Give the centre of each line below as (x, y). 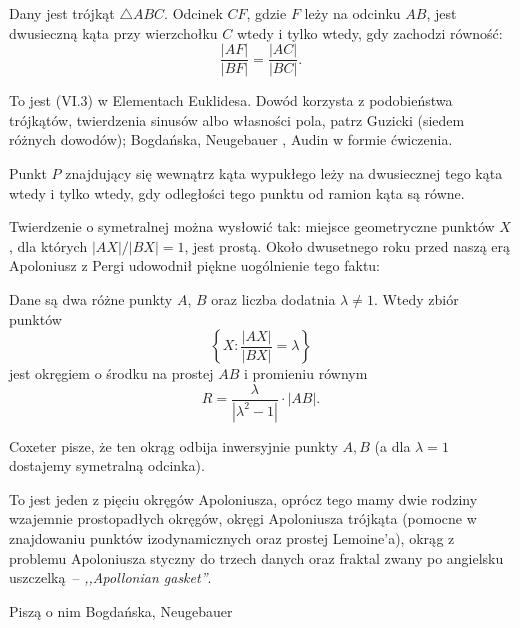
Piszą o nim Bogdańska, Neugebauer (121, 610)
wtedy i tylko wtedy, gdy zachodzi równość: (369, 32)
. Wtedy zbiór (416, 299)
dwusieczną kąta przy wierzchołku (113, 32)
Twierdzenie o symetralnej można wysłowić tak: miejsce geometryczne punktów (252, 226)
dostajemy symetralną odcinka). (107, 465)
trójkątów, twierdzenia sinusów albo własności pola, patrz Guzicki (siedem (237, 119)
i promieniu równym (305, 373)
